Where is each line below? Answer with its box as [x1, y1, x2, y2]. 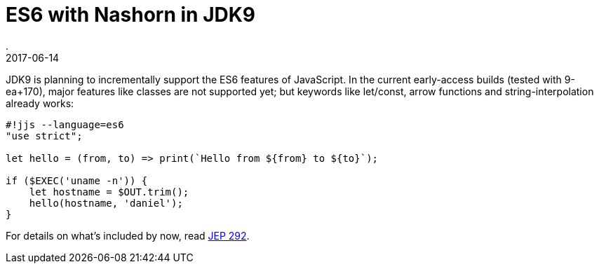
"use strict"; [6, 130, 83, 142]
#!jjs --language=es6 [6, 118, 124, 130]
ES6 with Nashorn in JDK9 [6, 3, 256, 27]
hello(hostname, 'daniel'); [29, 197, 183, 209]
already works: [6, 97, 74, 109]
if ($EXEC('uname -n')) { [6, 174, 148, 186]
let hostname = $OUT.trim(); [29, 186, 189, 198]
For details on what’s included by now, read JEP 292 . [6, 229, 250, 242]
